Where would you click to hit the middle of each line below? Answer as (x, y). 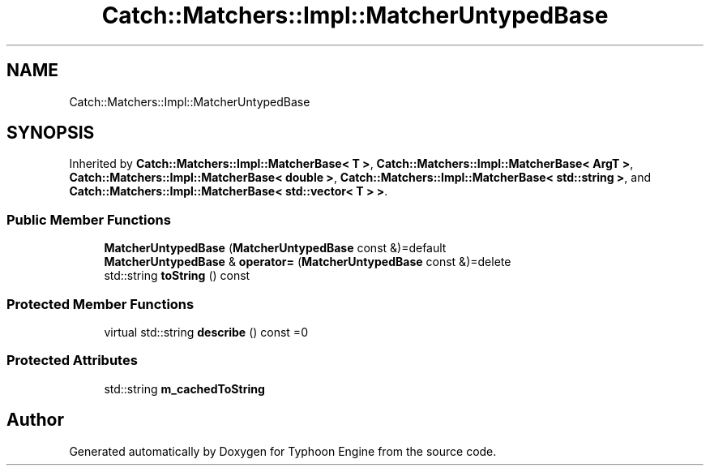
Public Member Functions (89, 219)
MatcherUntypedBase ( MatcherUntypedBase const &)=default (275, 248)
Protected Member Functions (101, 304)
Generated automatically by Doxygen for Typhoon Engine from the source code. (283, 451)
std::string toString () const (177, 276)
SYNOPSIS (51, 133)
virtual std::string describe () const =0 (206, 332)
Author (35, 420)
